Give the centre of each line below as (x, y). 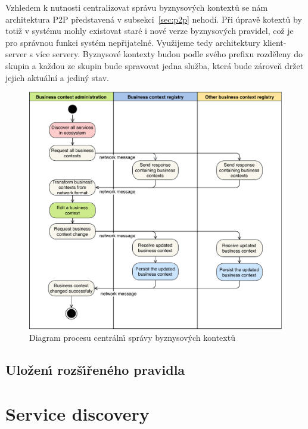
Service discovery (77, 414)
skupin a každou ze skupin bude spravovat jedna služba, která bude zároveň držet (155, 65)
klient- (275, 42)
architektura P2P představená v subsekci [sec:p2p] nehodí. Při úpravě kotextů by (154, 19)
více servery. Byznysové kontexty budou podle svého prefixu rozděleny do (169, 54)
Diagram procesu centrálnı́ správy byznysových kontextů (132, 338)
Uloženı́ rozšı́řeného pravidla (95, 370)
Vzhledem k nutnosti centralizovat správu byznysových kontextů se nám (137, 7)
